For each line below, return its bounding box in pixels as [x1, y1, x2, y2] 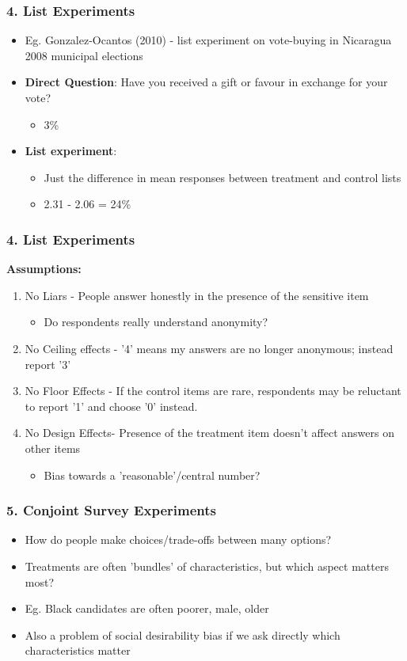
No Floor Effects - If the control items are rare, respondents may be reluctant [25, 382, 401, 399]
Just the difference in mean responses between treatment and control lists [44, 169, 401, 185]
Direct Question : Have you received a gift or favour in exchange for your [25, 74, 388, 90]
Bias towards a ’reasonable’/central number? [44, 466, 261, 483]
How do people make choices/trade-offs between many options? [25, 531, 332, 548]
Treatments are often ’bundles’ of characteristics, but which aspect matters [25, 557, 389, 574]
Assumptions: [6, 260, 82, 277]
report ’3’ [25, 355, 71, 372]
